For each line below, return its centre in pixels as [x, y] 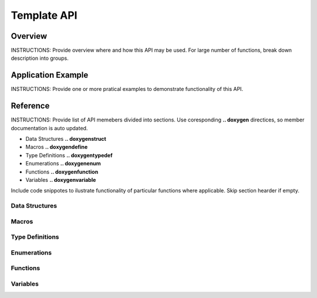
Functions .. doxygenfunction [62, 172]
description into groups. [40, 58]
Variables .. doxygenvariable [61, 180]
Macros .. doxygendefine [57, 147]
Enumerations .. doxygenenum [63, 164]
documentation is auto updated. [49, 128]
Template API [44, 15]
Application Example [50, 75]
